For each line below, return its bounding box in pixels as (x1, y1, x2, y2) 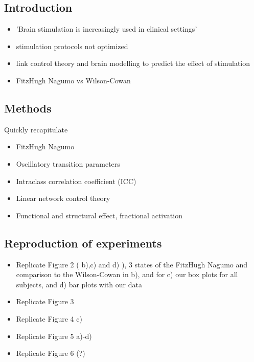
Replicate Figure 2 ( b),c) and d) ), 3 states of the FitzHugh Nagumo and (16, 259, 248, 269)
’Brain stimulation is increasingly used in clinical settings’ (16, 24, 197, 34)
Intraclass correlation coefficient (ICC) (16, 175, 136, 186)
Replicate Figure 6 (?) (16, 348, 85, 358)
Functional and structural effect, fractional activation (16, 210, 182, 220)
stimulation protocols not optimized (16, 40, 128, 51)
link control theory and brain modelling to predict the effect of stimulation (16, 58, 250, 69)
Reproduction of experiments (4, 235, 162, 251)
